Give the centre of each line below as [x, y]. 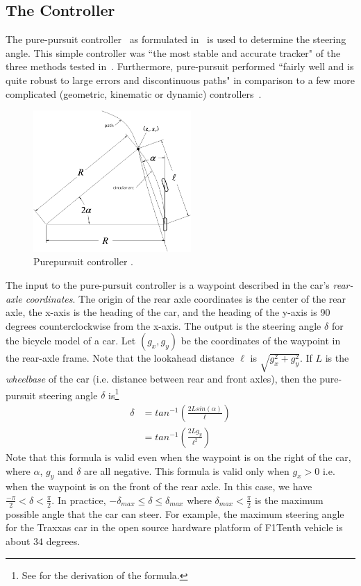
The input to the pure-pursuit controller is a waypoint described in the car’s [168, 284]
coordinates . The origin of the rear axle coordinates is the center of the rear [186, 298]
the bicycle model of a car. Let [71, 341]
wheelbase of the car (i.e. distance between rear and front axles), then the [161, 379]
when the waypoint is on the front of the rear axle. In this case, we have [159, 486]
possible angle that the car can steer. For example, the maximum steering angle [175, 513]
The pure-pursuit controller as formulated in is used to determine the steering [176, 39]
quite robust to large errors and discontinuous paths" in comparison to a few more [180, 79]
